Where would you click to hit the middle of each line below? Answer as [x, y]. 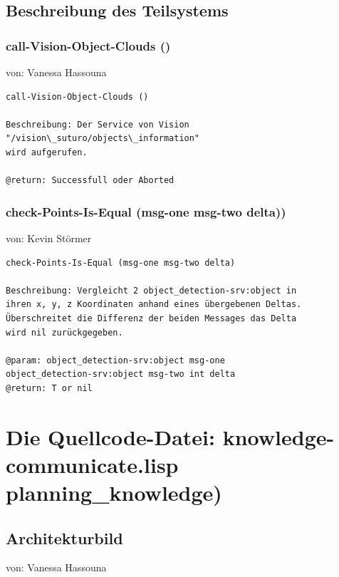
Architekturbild [64, 537]
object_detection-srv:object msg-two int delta [121, 374]
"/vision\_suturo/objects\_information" [103, 139]
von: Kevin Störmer [49, 238]
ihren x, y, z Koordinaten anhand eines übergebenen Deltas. [154, 305]
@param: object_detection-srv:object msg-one [115, 360]
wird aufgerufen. [47, 152]
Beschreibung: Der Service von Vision [98, 124]
